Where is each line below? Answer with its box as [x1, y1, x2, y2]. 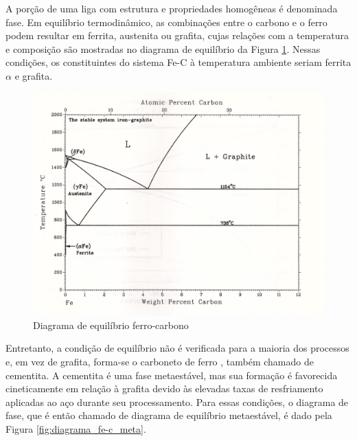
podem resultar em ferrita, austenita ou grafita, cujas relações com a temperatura [5, 28, 349, 43]
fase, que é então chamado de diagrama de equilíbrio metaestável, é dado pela [5, 408, 332, 422]
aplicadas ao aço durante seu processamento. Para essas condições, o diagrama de [5, 394, 349, 409]
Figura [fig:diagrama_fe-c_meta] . [5, 421, 146, 436]
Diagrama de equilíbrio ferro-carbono [33, 317, 189, 332]
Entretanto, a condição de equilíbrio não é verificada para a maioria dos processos [5, 341, 349, 355]
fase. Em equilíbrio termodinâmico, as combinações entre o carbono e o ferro [5, 14, 327, 29]
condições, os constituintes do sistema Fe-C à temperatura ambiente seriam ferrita [5, 55, 352, 69]
